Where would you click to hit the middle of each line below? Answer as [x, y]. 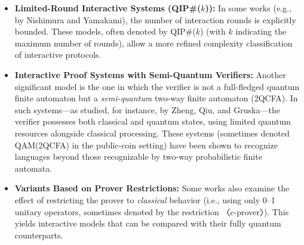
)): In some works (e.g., [248, 8]
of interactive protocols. [58, 55]
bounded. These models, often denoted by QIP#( [105, 31]
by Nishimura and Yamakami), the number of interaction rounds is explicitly [155, 19]
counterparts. [39, 235]
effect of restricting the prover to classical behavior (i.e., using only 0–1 [145, 199]
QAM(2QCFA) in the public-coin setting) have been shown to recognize [146, 145]
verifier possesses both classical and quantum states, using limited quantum [153, 121]
